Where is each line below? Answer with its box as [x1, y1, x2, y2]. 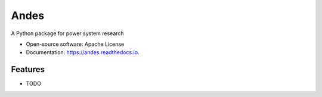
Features [11, 64, 45, 74]
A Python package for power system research [11, 30, 125, 37]
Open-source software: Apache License [26, 40, 125, 48]
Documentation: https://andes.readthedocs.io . [26, 49, 140, 56]
